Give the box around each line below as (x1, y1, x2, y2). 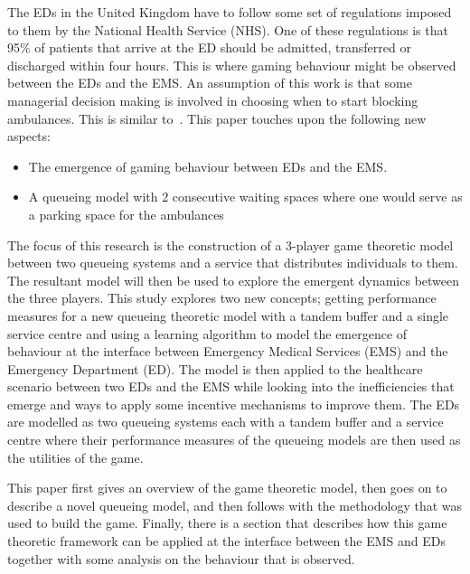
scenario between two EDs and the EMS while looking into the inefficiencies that (7, 377, 455, 396)
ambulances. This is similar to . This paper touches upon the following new (7, 108, 427, 127)
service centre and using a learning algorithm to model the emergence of (7, 324, 408, 343)
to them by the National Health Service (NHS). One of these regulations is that (7, 20, 448, 39)
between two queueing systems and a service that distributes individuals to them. (7, 253, 458, 272)
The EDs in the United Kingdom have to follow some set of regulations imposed (7, 3, 452, 21)
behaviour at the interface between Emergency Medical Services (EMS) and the (7, 342, 448, 361)
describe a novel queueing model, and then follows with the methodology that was (7, 495, 463, 514)
